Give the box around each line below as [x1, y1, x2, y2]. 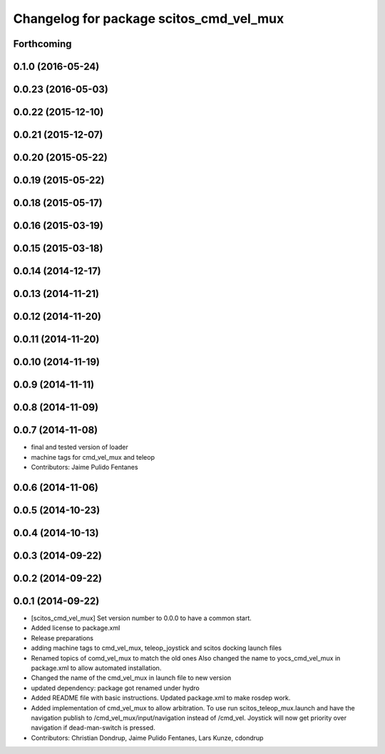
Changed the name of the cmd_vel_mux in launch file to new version [31, 673, 232, 682]
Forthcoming [13, 38, 72, 50]
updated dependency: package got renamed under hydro [31, 683, 200, 692]
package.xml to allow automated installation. [31, 663, 162, 673]
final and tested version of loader [31, 443, 128, 452]
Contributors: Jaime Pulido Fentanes [31, 463, 138, 472]
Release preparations [31, 634, 94, 642]
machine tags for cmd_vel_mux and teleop [31, 453, 155, 461]
